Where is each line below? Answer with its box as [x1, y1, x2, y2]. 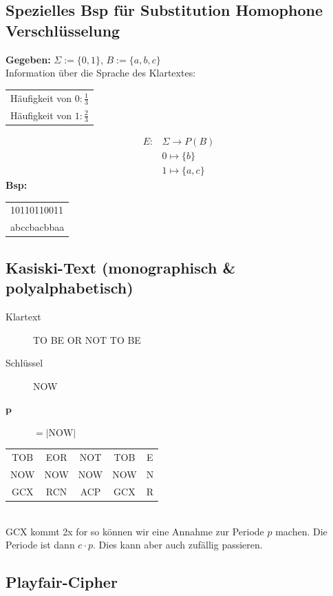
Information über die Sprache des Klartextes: [6, 65, 196, 80]
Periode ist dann [6, 537, 75, 552]
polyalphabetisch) [6, 277, 133, 298]
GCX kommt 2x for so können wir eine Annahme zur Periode [6, 524, 264, 538]
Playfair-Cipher [6, 571, 118, 593]
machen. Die [275, 524, 327, 538]
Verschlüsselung [6, 19, 120, 41]
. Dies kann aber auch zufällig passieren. [93, 537, 263, 552]
